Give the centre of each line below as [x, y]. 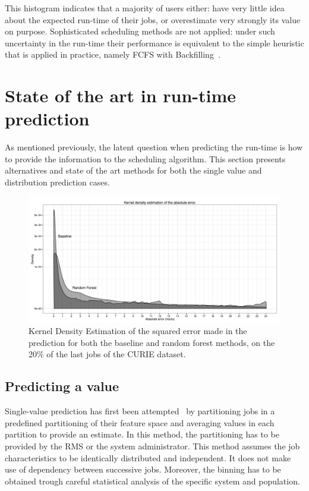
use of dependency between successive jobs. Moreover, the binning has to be [143, 469]
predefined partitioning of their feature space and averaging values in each [140, 422]
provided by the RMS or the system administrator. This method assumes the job [152, 446]
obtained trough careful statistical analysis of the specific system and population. [152, 481]
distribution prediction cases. [57, 182]
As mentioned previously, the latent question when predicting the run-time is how [154, 147]
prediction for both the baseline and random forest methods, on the [152, 342]
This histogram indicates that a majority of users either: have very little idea [145, 8]
